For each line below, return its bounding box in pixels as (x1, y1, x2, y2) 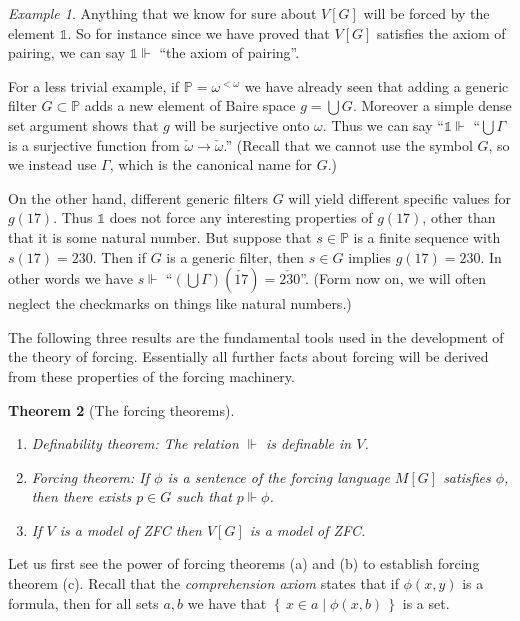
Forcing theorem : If (31, 466, 150, 487)
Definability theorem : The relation (31, 433, 239, 454)
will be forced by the (363, 3, 490, 23)
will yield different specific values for (288, 187, 512, 208)
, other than (422, 207, 496, 228)
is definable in (266, 433, 352, 454)
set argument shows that (8, 114, 159, 135)
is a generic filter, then (166, 246, 305, 267)
